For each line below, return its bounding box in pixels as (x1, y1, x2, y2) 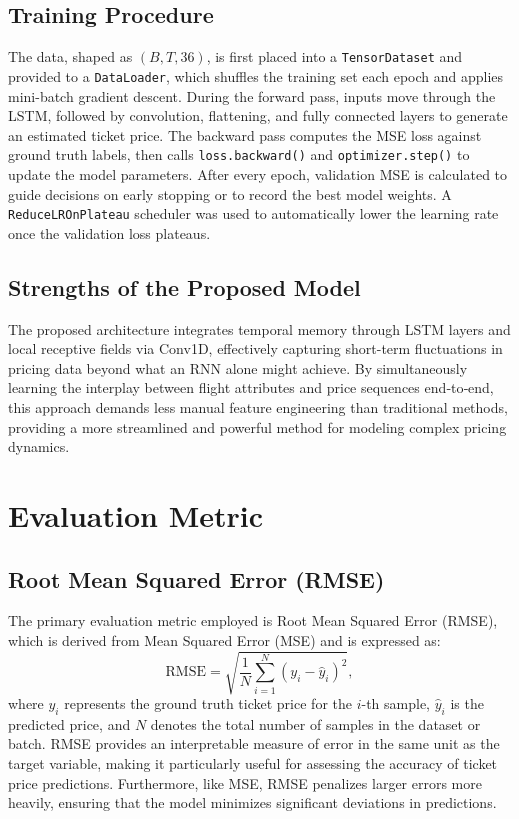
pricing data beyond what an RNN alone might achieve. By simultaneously (8, 357, 468, 378)
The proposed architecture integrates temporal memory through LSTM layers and (8, 318, 511, 339)
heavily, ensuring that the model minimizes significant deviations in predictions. (8, 792, 497, 813)
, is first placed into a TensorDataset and (206, 46, 463, 67)
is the (450, 693, 484, 714)
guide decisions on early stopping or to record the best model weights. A (8, 183, 452, 204)
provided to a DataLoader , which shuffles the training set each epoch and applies (8, 65, 504, 86)
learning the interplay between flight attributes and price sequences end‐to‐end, (8, 377, 494, 398)
